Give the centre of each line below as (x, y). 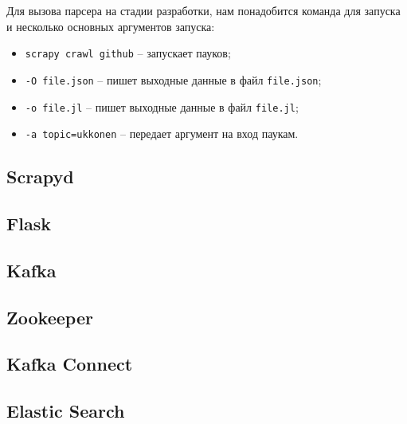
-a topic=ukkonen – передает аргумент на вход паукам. (162, 133)
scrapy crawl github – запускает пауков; (128, 53)
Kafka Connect (70, 364)
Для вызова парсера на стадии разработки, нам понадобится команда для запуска (203, 10)
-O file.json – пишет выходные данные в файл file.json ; (173, 79)
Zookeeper (50, 317)
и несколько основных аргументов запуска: (111, 26)
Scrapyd (40, 177)
